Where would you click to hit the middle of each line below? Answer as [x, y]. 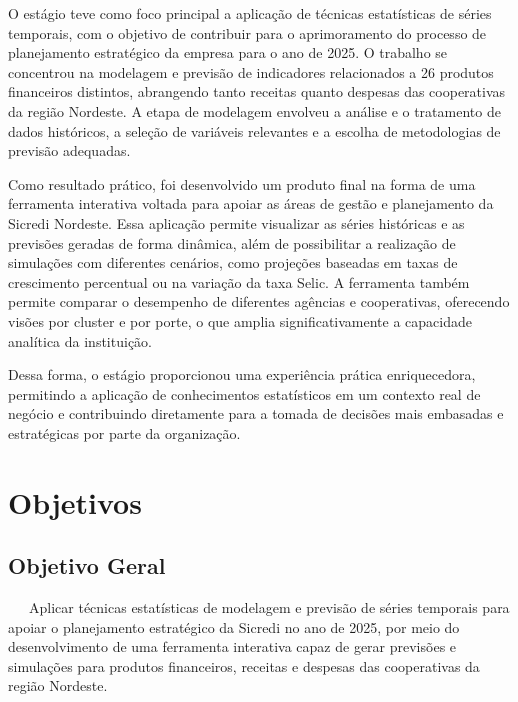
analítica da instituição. [80, 340]
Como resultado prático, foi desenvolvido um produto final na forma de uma [242, 183]
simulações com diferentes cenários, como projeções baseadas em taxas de [233, 262]
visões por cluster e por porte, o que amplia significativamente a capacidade [240, 320]
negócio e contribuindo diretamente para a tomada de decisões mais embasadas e [256, 413]
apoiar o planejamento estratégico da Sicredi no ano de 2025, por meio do [234, 626]
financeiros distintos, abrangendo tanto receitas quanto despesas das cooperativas [257, 91]
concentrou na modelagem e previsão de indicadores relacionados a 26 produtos [251, 71]
